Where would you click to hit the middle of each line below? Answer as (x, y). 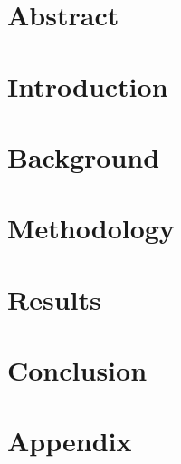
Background (84, 156)
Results (54, 299)
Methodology (91, 228)
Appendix (70, 441)
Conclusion (77, 370)
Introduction (88, 86)
